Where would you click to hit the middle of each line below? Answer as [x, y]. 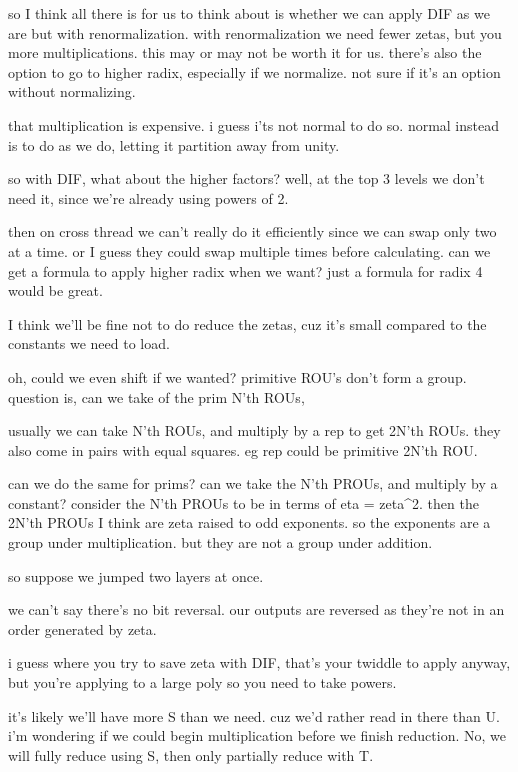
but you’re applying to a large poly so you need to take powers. [202, 682]
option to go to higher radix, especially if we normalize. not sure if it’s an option [254, 71]
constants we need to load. [89, 343]
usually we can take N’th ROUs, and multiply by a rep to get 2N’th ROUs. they [254, 430]
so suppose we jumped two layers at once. [136, 575]
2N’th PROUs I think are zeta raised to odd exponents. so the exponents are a [249, 522]
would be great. [55, 290]
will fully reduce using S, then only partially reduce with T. [191, 754]
